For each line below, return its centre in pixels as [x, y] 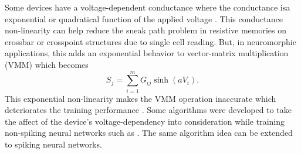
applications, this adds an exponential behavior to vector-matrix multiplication [147, 53]
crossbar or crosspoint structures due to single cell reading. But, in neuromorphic [150, 41]
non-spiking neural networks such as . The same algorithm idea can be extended [149, 133]
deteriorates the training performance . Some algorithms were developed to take [148, 110]
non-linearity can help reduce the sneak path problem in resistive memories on [146, 30]
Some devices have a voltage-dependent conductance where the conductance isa [148, 7]
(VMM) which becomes [47, 64]
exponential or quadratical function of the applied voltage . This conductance [144, 18]
